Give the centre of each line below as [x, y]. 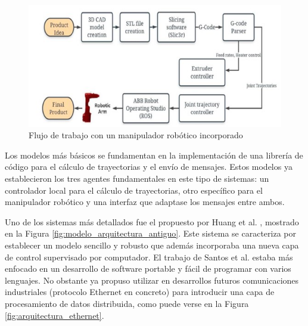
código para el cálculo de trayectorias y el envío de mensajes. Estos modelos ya [149, 167]
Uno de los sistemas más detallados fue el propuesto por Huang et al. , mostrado [152, 221]
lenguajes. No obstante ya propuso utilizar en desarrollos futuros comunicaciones [152, 280]
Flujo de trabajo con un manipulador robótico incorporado [136, 135]
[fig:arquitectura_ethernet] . [55, 315]
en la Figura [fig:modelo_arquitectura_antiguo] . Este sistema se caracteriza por [151, 233]
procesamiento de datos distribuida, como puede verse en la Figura [127, 303]
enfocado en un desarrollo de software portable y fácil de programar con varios [148, 268]
